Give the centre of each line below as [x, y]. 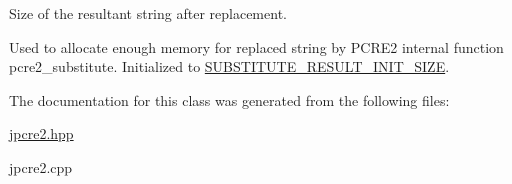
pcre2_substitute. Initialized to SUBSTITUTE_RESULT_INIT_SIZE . [229, 66]
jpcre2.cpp [41, 166]
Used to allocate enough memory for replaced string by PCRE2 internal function [256, 46]
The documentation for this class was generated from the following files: [229, 99]
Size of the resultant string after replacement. [148, 13]
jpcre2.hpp [41, 133]
